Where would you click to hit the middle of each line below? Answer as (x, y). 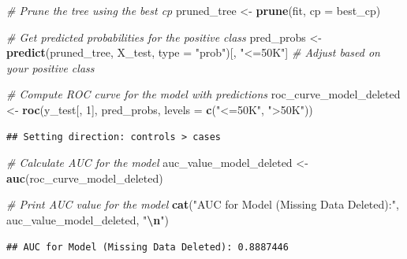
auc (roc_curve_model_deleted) (85, 178)
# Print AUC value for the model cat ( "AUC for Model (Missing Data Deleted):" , (203, 204)
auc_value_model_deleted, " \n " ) (88, 219)
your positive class (50, 67)
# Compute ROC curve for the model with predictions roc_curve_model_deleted (203, 94)
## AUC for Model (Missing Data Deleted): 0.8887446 (147, 247)
